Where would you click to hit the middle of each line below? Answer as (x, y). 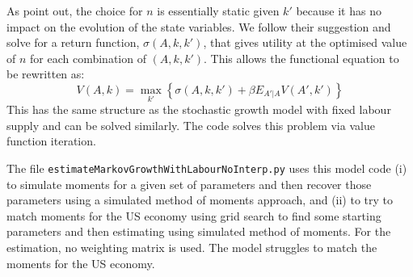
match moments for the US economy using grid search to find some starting (194, 215)
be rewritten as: (46, 74)
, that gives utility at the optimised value (305, 42)
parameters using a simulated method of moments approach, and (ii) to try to (200, 200)
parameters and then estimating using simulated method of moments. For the (199, 231)
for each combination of (88, 58)
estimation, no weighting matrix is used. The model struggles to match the (192, 247)
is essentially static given (218, 10)
